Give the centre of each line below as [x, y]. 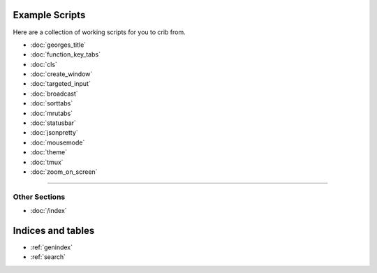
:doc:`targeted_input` [60, 84]
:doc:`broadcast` [54, 94]
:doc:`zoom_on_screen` [64, 172]
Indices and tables [54, 230]
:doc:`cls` [44, 64]
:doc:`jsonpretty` [54, 133]
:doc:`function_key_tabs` [66, 54]
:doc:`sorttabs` [52, 103]
